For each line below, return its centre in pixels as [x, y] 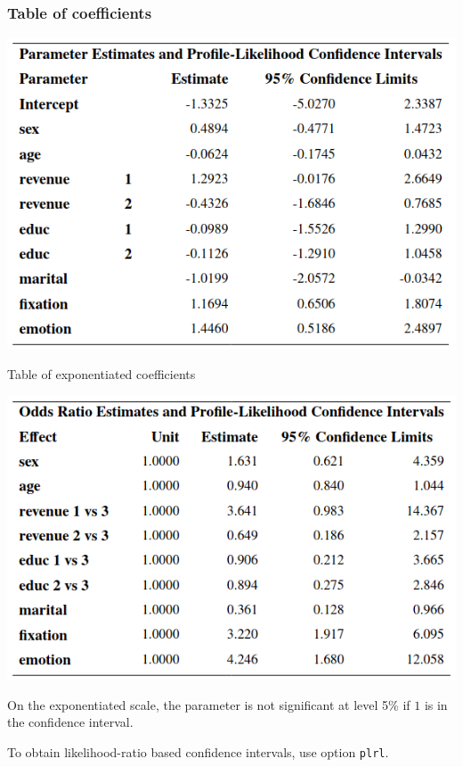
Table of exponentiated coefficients [102, 374]
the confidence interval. [70, 722]
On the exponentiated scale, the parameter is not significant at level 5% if [209, 704]
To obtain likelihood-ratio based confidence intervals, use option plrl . [198, 751]
